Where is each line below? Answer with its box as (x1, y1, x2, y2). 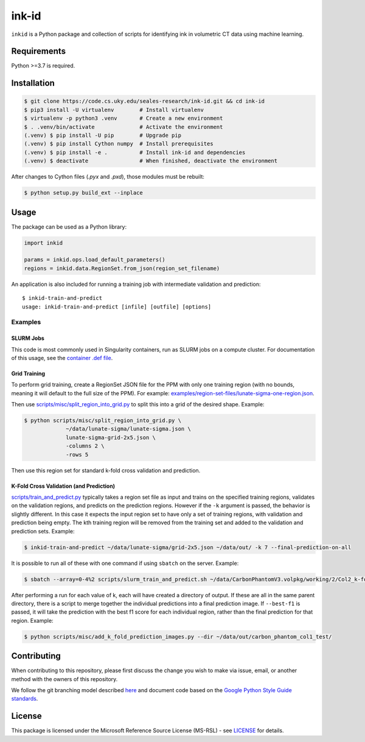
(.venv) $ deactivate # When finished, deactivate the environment (24, 158, 278, 164)
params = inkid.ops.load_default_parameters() (24, 256, 165, 263)
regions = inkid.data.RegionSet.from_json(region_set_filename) (24, 265, 220, 272)
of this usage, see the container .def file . (11, 354, 113, 361)
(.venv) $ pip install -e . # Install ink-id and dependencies (24, 149, 246, 156)
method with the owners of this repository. (11, 675, 118, 682)
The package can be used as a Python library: (11, 223, 127, 231)
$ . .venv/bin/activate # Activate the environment (24, 123, 223, 130)
